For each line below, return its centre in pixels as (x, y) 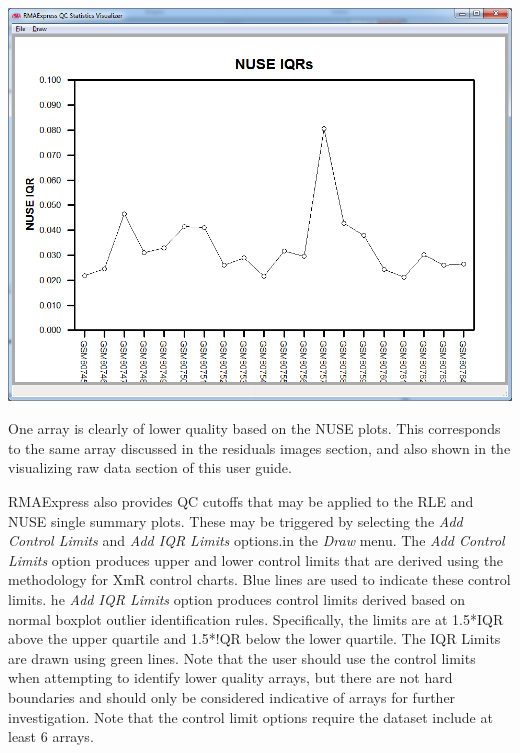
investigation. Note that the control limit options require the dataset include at (250, 716)
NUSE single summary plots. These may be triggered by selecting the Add (235, 520)
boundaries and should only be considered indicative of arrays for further (232, 696)
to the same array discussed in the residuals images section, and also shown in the (259, 447)
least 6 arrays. (51, 736)
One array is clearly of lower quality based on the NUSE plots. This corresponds (254, 428)
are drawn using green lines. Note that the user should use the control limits (242, 657)
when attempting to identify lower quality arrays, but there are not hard (230, 677)
